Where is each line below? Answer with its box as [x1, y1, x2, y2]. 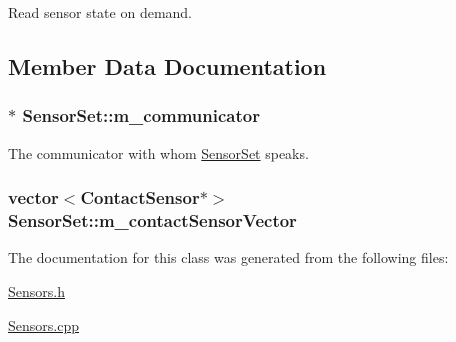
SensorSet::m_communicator [22, 103, 260, 128]
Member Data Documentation [8, 50, 327, 81]
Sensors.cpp [8, 314, 79, 335]
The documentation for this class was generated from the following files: [8, 247, 449, 268]
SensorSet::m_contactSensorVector [8, 208, 297, 233]
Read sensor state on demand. [8, 2, 193, 22]
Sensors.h [8, 280, 65, 301]
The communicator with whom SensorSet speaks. [8, 142, 309, 163]
